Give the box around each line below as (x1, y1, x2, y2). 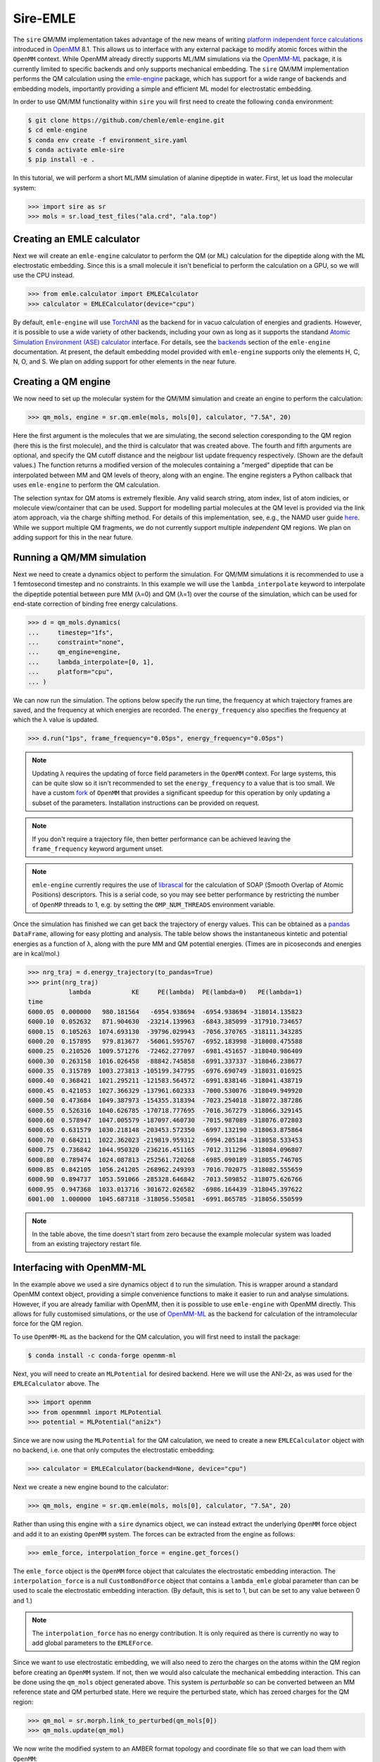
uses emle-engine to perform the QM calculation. (13, 481, 160, 489)
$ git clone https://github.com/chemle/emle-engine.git (27, 116, 225, 124)
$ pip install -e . (27, 156, 95, 164)
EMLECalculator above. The (13, 1379, 100, 1388)
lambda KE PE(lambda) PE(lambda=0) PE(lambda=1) (68, 987, 303, 996)
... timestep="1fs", (27, 628, 114, 636)
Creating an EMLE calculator (13, 233, 141, 245)
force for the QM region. (13, 1319, 84, 1328)
